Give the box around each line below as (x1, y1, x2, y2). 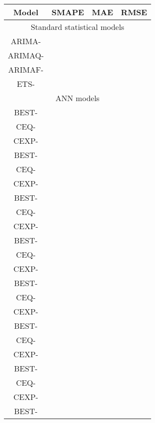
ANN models (55, 92, 100, 104)
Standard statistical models (30, 21, 124, 32)
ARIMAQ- (8, 50, 44, 61)
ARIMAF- (8, 64, 44, 75)
